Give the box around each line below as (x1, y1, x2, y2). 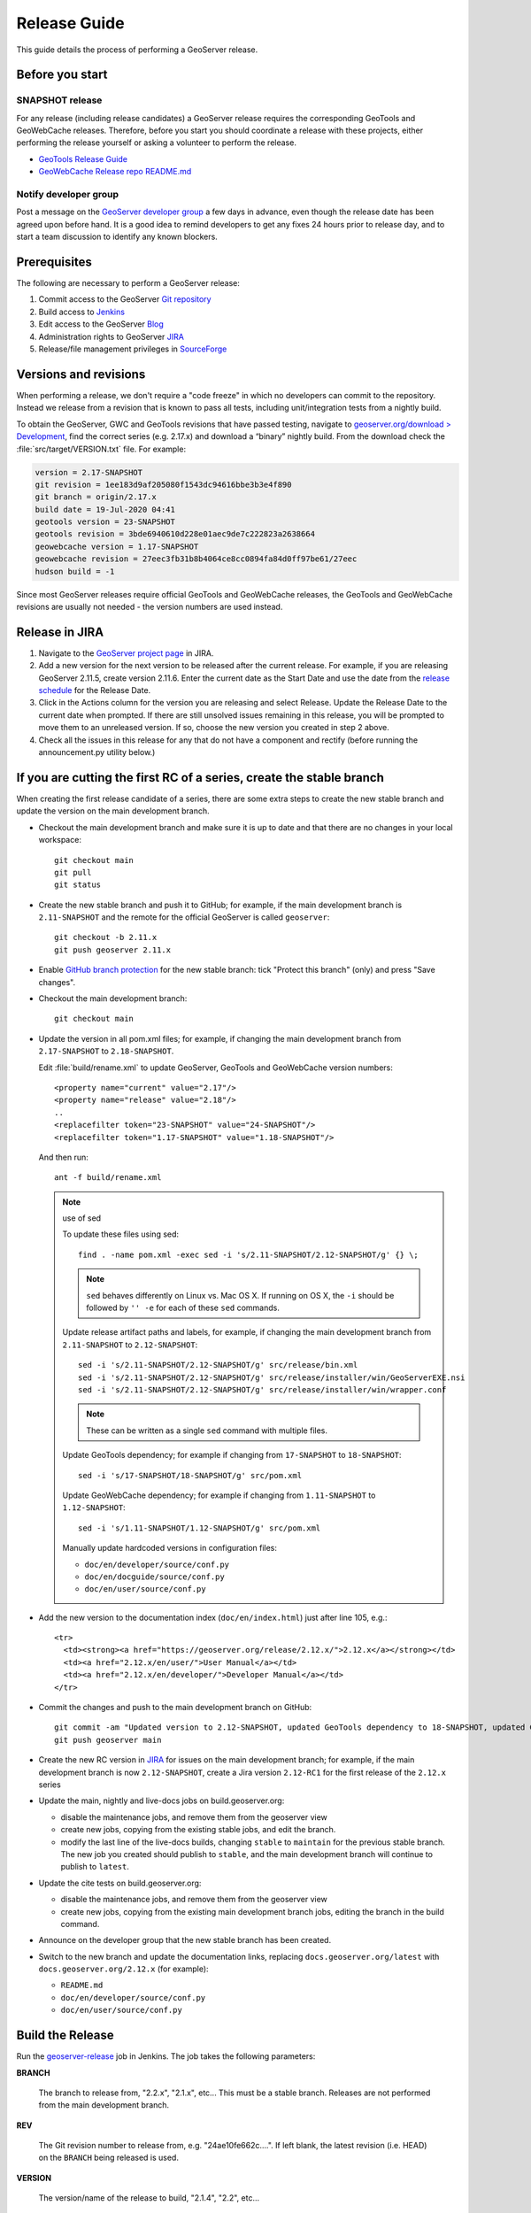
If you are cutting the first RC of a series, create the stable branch (16, 770, 385, 785)
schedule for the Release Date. (38, 685, 151, 696)
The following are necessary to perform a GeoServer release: (16, 278, 241, 289)
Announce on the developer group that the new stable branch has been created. (38, 1935, 332, 1946)
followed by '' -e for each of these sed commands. (86, 1302, 281, 1314)
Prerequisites (16, 255, 92, 269)
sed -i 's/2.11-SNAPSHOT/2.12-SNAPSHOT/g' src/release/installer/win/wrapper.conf (78, 1385, 447, 1394)
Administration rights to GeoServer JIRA (38, 331, 185, 342)
